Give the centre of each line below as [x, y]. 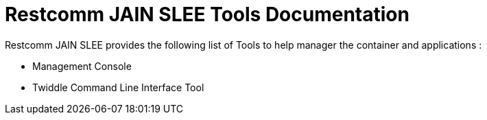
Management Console [82, 66]
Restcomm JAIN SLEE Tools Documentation [207, 14]
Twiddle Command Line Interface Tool [118, 87]
